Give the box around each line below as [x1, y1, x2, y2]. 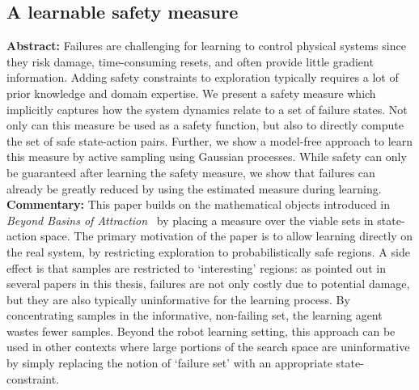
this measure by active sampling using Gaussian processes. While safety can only [6, 148, 407, 165]
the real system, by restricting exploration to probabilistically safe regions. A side [6, 243, 410, 260]
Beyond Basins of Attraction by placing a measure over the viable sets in [6, 211, 374, 228]
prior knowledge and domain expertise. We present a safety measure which [6, 84, 376, 101]
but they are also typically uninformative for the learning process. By [6, 290, 350, 307]
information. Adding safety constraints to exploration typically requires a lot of [6, 69, 399, 86]
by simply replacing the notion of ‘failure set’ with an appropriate [6, 354, 332, 371]
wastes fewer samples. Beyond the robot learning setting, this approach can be [6, 322, 396, 339]
